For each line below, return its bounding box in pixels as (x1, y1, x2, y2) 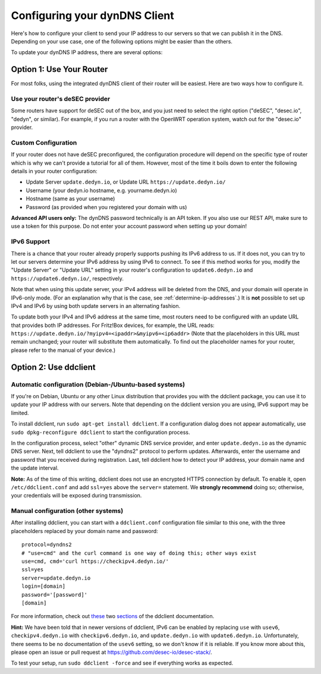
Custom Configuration (11, 138, 77, 147)
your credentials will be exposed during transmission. (11, 492, 142, 499)
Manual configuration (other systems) (11, 507, 124, 515)
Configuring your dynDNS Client (11, 9, 175, 22)
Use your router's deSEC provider (11, 95, 111, 103)
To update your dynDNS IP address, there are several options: (11, 49, 163, 56)
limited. (11, 409, 29, 416)
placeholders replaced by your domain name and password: (11, 527, 159, 534)
